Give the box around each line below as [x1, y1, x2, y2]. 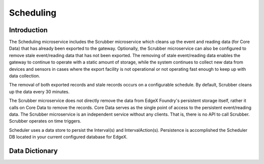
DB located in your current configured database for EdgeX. [9, 134, 128, 140]
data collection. [9, 73, 40, 79]
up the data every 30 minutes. [9, 88, 70, 95]
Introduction [9, 26, 48, 34]
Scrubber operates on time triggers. [9, 118, 82, 124]
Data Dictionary [9, 146, 58, 155]
